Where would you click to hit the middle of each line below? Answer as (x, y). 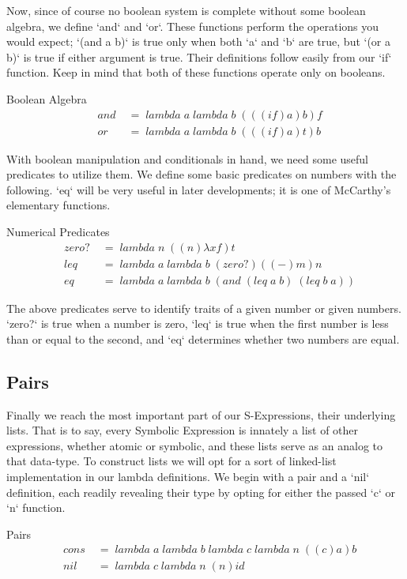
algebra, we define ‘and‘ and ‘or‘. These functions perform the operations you (193, 26)
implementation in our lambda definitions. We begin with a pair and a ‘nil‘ (188, 477)
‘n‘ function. (36, 508)
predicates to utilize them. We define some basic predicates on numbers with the (202, 174)
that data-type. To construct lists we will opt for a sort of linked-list (171, 461)
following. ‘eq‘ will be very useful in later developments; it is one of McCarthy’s (199, 189)
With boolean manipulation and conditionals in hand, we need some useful (188, 158)
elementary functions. (58, 205)
